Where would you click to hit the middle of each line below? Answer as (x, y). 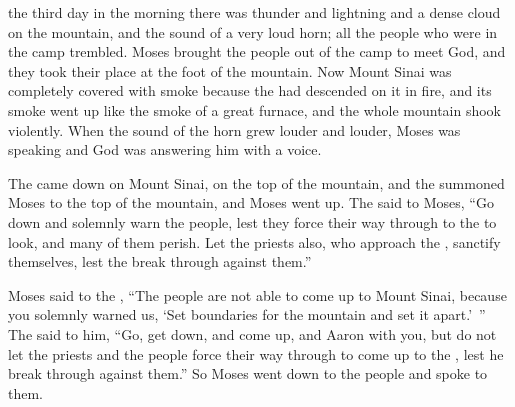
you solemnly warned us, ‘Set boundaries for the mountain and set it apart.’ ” (247, 314)
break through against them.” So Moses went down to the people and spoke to (248, 373)
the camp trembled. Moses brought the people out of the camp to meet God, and (257, 51)
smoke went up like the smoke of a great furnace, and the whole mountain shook (254, 109)
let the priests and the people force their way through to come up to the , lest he (256, 353)
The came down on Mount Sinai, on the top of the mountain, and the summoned (256, 182)
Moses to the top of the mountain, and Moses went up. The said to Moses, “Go (251, 202)
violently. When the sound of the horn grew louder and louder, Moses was (234, 129)
